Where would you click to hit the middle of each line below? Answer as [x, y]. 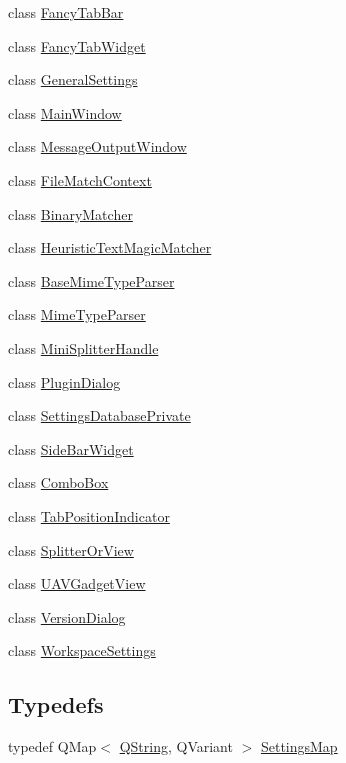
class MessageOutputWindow [97, 146]
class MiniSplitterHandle [83, 347]
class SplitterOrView [71, 549]
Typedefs [56, 704]
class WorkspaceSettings [82, 650]
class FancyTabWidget [77, 45]
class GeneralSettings [73, 79]
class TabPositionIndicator [89, 515]
